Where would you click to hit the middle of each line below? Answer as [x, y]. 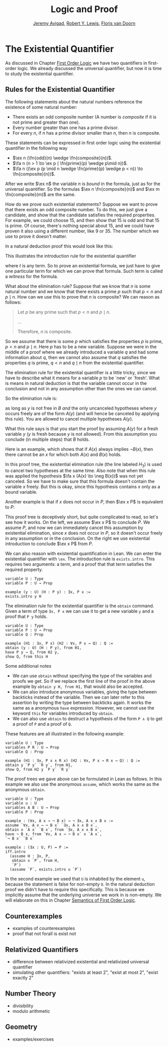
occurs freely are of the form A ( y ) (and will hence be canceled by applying [82, 413]
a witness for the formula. [32, 276]
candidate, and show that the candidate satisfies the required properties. [80, 215]
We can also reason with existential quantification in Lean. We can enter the [83, 554]
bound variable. [21, 492]
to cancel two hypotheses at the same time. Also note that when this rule [80, 471]
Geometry [21, 1027]
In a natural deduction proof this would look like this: [59, 246]
